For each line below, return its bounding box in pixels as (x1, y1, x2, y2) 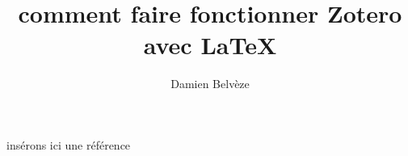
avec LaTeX (143, 28, 277, 61)
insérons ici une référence (6, 136, 131, 153)
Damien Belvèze (170, 75, 250, 92)
